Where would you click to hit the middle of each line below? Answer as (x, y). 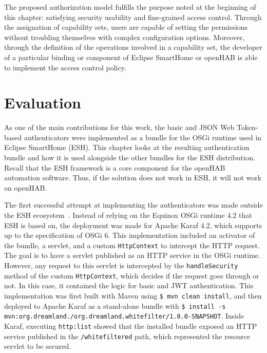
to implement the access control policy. (65, 67)
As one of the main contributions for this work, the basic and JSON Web (119, 127)
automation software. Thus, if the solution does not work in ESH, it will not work (133, 178)
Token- (247, 127)
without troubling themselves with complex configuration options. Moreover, (125, 37)
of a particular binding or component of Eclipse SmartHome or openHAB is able (131, 57)
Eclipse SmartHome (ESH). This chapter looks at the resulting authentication (127, 147)
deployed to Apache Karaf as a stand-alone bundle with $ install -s (115, 305)
